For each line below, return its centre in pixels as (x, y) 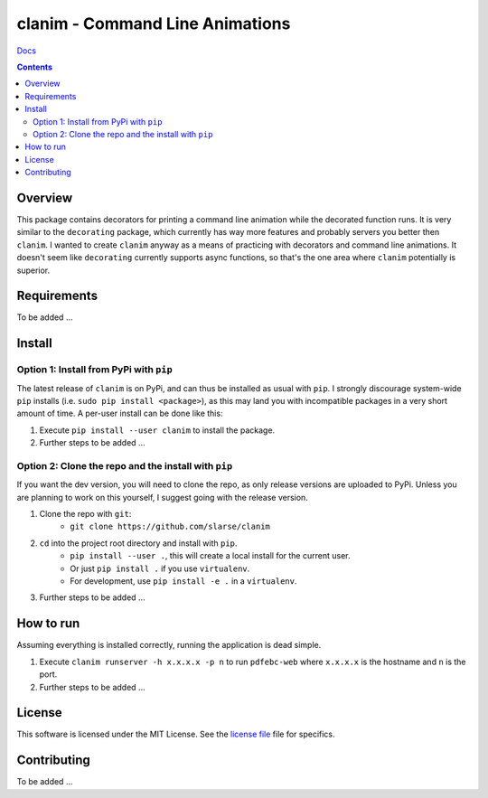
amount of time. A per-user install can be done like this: (120, 413)
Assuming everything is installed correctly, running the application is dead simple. (169, 645)
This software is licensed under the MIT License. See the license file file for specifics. (176, 734)
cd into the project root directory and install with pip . (138, 543)
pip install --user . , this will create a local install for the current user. (210, 556)
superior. (33, 270)
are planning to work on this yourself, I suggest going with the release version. (163, 497)
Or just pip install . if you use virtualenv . (160, 568)
